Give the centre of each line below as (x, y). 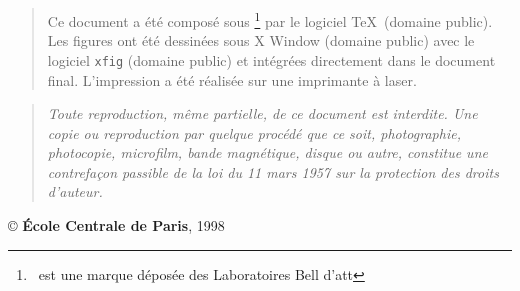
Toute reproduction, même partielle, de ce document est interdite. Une (262, 113)
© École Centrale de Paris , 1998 (116, 225)
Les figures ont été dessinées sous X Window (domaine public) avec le (261, 40)
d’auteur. (75, 191)
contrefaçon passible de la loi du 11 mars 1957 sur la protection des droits (273, 171)
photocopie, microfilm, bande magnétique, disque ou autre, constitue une (267, 152)
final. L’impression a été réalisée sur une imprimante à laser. (232, 79)
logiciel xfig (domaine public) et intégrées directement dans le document (271, 59)
